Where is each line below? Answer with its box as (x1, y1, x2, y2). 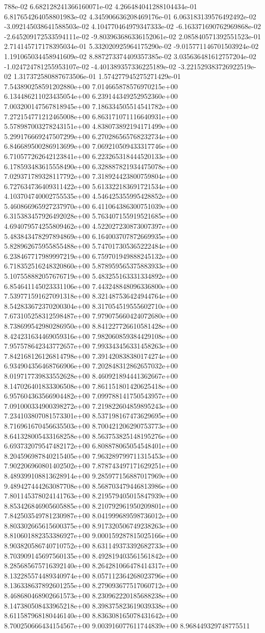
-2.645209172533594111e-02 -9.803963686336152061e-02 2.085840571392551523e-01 (4, 31, 261, 41)
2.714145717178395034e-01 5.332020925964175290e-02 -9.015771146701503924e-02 (4, 41, 259, 51)
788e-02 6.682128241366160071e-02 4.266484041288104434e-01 (4, 1, 197, 11)
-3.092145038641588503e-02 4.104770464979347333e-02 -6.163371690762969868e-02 (4, 21, 261, 32)
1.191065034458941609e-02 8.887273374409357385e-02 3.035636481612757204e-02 (4, 50, 256, 61)
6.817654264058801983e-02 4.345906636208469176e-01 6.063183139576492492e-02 (4, 11, 256, 21)
